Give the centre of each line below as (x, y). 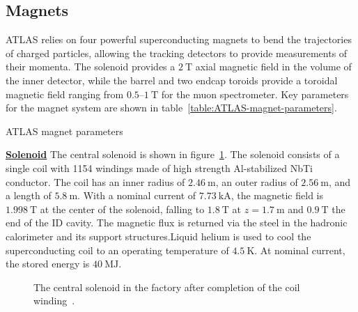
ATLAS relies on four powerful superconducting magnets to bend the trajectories (179, 39)
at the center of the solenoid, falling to (122, 209)
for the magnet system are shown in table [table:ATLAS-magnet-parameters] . (171, 108)
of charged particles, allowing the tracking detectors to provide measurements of (177, 53)
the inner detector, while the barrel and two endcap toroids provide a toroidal (172, 80)
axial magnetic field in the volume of (273, 67)
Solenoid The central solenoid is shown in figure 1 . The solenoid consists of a (173, 154)
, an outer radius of (257, 181)
